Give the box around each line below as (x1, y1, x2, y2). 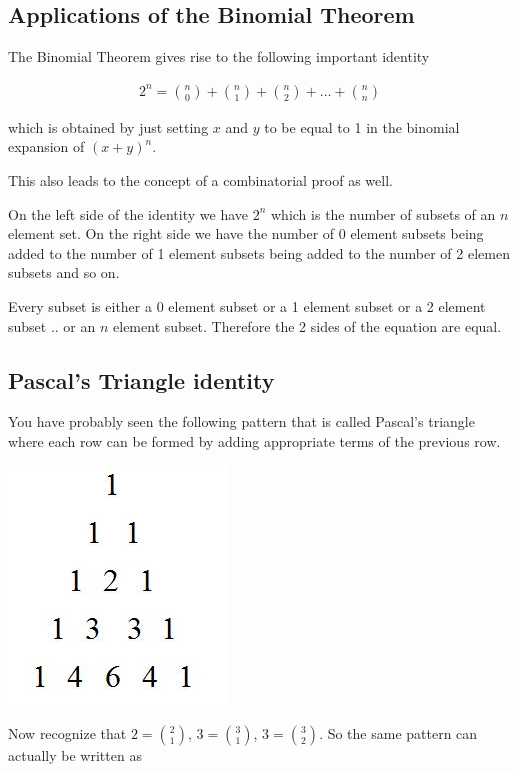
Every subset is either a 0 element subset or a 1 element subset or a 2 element (8, 295, 486, 316)
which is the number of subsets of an (271, 203, 496, 224)
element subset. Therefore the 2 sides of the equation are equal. (113, 315, 502, 336)
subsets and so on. (8, 262, 120, 283)
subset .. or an (8, 315, 96, 336)
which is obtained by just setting (8, 116, 209, 137)
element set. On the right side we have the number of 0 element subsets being (8, 223, 484, 244)
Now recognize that (8, 723, 127, 744)
